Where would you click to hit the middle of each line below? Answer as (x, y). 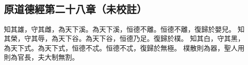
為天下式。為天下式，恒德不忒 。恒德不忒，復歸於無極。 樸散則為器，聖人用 (124, 47)
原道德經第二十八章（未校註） (75, 8)
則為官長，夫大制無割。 (41, 57)
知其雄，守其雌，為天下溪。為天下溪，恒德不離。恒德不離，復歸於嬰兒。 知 (124, 29)
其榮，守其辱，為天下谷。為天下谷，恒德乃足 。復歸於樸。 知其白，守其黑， (124, 38)
